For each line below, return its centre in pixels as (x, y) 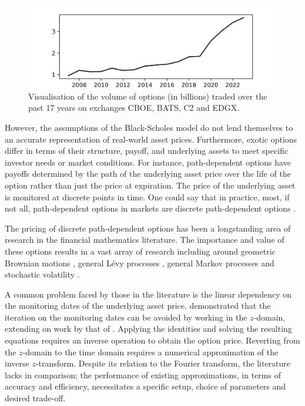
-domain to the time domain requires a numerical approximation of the (150, 351)
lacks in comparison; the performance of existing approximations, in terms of (143, 374)
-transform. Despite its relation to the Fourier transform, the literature (163, 363)
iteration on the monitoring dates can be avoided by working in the (126, 317)
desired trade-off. (35, 398)
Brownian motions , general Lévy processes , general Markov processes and (140, 263)
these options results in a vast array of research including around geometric (140, 251)
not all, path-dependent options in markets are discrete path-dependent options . (150, 208)
